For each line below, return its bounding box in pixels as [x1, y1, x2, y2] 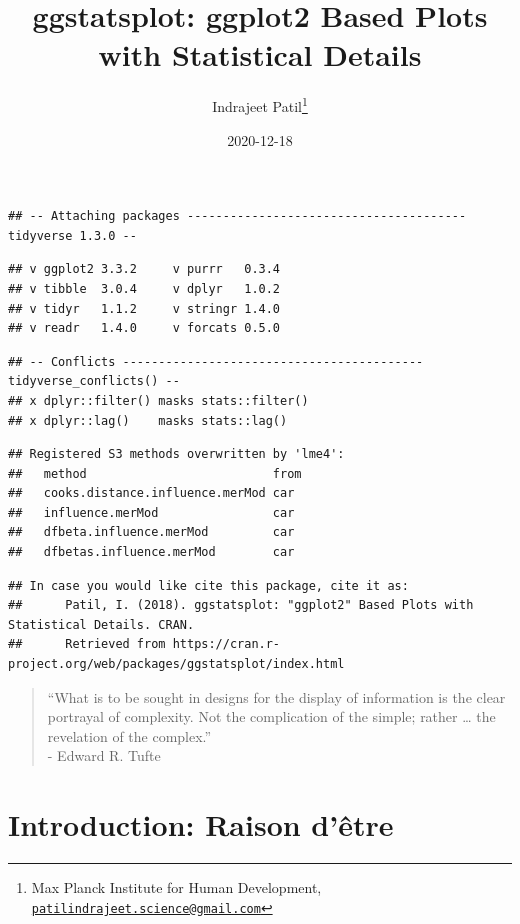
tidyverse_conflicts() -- [8, 374, 180, 389]
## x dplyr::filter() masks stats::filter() [8, 393, 309, 408]
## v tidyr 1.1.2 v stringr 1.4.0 [8, 301, 281, 316]
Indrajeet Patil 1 [212, 93, 308, 116]
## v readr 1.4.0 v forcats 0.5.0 [8, 321, 281, 336]
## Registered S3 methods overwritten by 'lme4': [8, 447, 345, 462]
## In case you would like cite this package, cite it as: [8, 578, 409, 593]
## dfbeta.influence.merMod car [8, 525, 295, 540]
